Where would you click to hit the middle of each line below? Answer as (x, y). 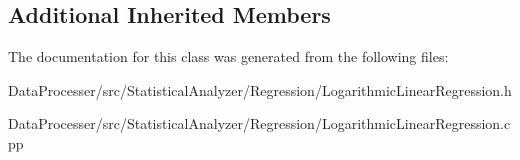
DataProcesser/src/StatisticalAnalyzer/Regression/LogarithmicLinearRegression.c (259, 123)
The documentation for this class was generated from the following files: (228, 56)
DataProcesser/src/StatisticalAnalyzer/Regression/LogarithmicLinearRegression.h (260, 89)
